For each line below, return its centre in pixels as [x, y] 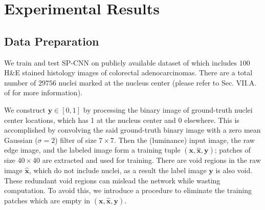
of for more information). [43, 92]
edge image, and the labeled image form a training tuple [92, 150]
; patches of [233, 150]
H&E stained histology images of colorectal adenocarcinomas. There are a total [128, 72]
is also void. [234, 170]
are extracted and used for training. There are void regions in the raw [151, 160]
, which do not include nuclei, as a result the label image [118, 170]
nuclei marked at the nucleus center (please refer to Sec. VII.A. [158, 82]
